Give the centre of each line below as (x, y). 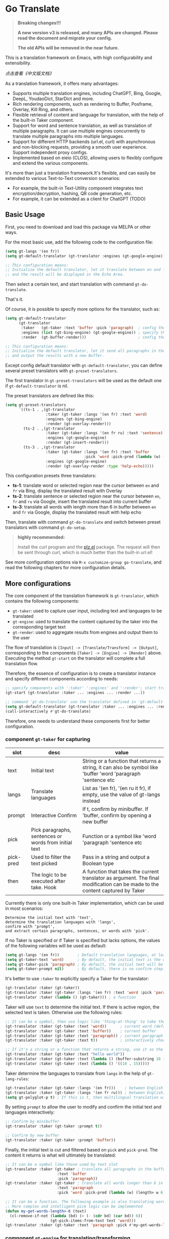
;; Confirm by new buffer (32, 1135)
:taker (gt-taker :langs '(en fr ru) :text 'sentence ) (104, 433)
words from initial (51, 842)
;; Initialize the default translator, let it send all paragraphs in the (85, 351)
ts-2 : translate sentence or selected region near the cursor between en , (87, 496)
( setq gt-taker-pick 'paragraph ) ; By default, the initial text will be (84, 964)
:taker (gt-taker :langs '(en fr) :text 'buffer (98, 452)
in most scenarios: (24, 908)
